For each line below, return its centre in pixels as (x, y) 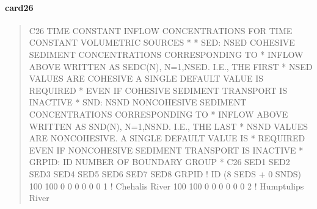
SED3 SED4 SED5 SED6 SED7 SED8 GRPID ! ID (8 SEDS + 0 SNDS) (165, 173)
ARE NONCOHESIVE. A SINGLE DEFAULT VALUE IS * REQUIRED (167, 138)
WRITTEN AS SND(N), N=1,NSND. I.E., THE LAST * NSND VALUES (168, 126)
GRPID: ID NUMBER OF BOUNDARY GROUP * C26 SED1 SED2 (159, 162)
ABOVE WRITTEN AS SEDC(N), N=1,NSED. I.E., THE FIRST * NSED (171, 66)
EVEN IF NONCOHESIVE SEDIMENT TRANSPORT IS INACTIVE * (166, 150)
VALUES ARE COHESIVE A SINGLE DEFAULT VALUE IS (146, 78)
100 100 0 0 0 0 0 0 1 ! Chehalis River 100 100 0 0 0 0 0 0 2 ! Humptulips (166, 186)
